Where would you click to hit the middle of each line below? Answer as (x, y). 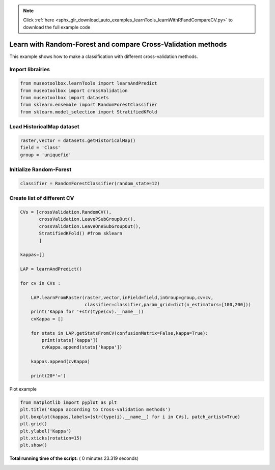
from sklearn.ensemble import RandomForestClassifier (89, 105)
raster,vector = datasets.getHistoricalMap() (78, 140)
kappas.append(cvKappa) (60, 362)
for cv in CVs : (40, 283)
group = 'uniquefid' (46, 155)
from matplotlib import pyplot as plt (68, 402)
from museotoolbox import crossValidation (74, 91)
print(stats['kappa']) (70, 340)
